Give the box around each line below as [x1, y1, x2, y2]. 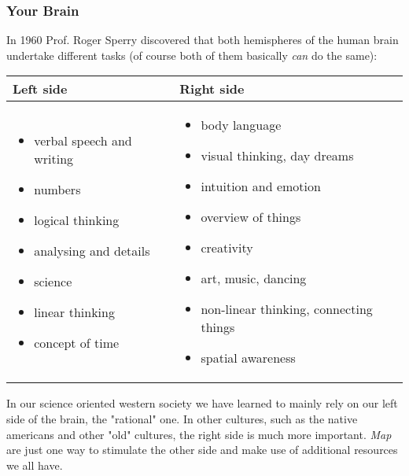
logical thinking [34, 210, 120, 229]
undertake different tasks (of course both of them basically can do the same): [6, 46, 378, 63]
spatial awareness [201, 349, 296, 367]
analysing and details [34, 241, 150, 260]
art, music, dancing [201, 269, 307, 288]
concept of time [34, 333, 120, 352]
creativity [201, 238, 253, 257]
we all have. [6, 456, 63, 473]
